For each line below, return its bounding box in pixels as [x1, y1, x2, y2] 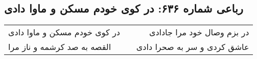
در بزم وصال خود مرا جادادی [149, 26, 249, 38]
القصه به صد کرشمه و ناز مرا [8, 41, 111, 53]
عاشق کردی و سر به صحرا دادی [136, 41, 249, 53]
